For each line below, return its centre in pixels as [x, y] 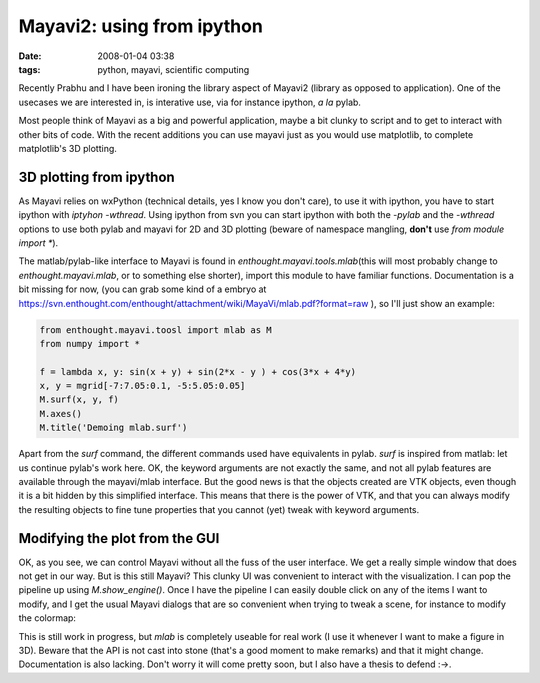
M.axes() [61, 413]
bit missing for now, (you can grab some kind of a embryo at [142, 289]
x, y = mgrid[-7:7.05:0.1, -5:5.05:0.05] [142, 386]
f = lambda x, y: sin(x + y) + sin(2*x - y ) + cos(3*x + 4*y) [198, 371]
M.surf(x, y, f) [79, 399]
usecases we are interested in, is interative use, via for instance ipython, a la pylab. [190, 102]
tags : [29, 69]
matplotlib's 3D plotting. [67, 148]
